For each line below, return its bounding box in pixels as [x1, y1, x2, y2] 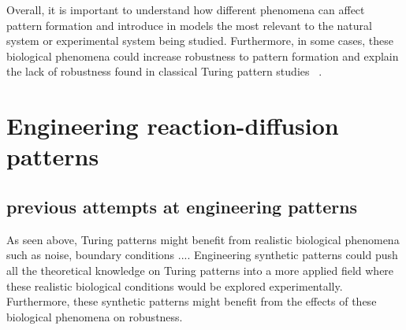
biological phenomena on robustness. [6, 308, 183, 324]
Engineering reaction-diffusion [6, 109, 339, 142]
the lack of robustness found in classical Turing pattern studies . [6, 63, 322, 80]
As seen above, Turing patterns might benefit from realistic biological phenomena [6, 231, 400, 247]
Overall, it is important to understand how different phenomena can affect [6, 2, 365, 17]
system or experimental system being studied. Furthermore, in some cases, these [6, 32, 394, 49]
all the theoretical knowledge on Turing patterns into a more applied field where [6, 261, 394, 278]
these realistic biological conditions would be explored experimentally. [6, 277, 343, 294]
